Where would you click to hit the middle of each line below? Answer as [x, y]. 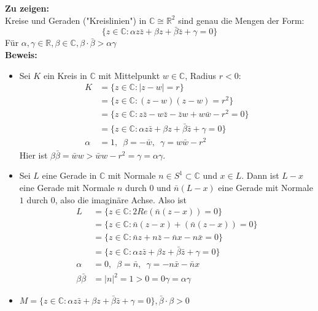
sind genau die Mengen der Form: [241, 20]
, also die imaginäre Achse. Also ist [121, 199]
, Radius [201, 75]
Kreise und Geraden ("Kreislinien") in [76, 20]
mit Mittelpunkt [129, 75]
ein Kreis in [65, 75]
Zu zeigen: [27, 8]
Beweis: [21, 54]
